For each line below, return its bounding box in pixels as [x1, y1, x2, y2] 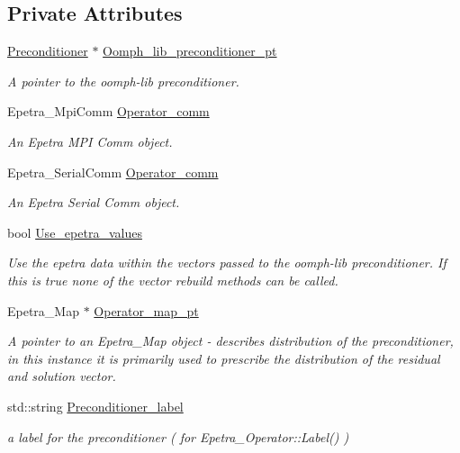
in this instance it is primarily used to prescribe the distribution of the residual [7, 349, 440, 367]
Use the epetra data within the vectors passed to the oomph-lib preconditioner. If [7, 253, 446, 272]
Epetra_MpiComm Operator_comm [7, 102, 210, 121]
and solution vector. [7, 367, 116, 385]
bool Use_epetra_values [7, 222, 142, 241]
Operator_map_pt [94, 301, 199, 320]
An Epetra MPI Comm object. [7, 131, 173, 150]
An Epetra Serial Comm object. [7, 193, 180, 212]
